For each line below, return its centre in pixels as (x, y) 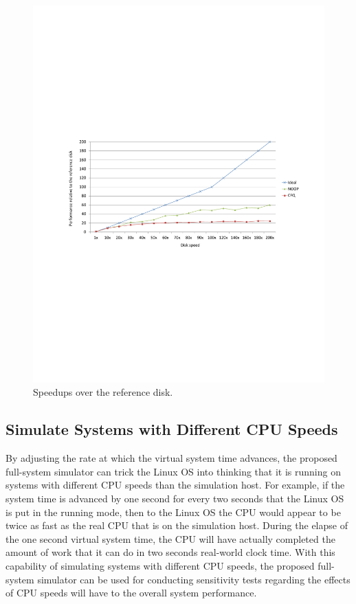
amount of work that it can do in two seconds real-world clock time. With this (170, 552)
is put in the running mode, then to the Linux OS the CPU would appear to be (173, 512)
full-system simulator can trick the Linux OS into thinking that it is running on (173, 471)
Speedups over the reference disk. (103, 392)
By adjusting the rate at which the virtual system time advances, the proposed (171, 458)
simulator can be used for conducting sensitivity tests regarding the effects (194, 579)
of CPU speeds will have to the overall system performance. (131, 593)
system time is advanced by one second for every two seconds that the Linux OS (175, 499)
